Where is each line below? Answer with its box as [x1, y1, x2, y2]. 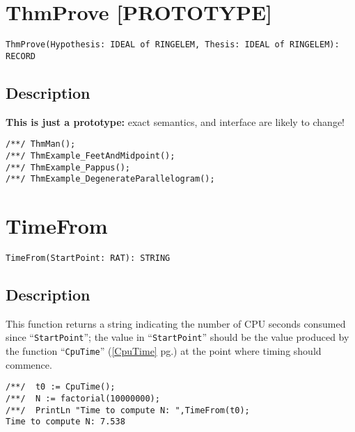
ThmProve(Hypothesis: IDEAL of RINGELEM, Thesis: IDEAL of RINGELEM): [6, 40, 340, 50]
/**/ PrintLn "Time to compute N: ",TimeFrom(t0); [6, 405, 250, 415]
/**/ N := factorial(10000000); [6, 394, 160, 403]
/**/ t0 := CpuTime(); [6, 382, 116, 392]
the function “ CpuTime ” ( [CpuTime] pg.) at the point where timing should [6, 344, 322, 358]
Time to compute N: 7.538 [6, 417, 125, 427]
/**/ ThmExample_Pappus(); [6, 162, 130, 173]
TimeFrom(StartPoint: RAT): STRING [6, 253, 171, 263]
